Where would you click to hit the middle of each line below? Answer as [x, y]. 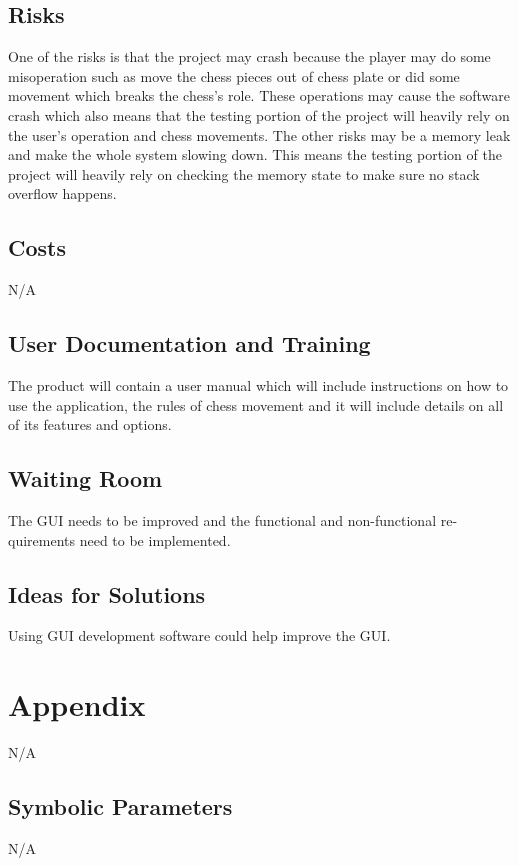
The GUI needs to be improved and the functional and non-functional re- [233, 519]
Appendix [77, 704]
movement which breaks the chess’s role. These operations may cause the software [259, 95]
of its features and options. [90, 424]
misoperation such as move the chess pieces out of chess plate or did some [234, 75]
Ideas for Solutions [107, 593]
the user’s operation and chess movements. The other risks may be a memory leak [259, 134]
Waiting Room [85, 478]
